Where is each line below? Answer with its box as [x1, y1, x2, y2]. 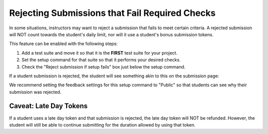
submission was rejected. [9, 89, 62, 95]
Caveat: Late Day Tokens [9, 102, 88, 110]
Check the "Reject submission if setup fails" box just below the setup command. [21, 64, 186, 69]
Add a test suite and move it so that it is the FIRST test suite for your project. [21, 50, 178, 56]
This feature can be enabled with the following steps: [9, 41, 118, 47]
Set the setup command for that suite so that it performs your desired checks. [21, 57, 181, 63]
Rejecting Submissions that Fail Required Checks [9, 7, 216, 18]
